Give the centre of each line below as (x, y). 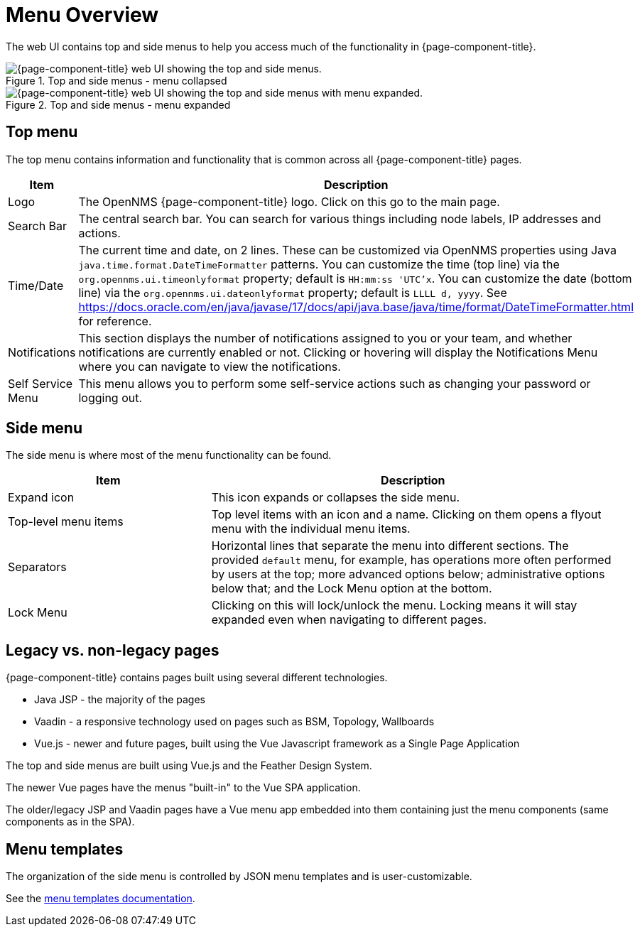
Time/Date (36, 285)
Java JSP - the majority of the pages (120, 700)
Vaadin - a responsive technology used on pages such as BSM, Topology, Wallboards (234, 722)
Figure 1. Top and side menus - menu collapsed (116, 80)
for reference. (115, 321)
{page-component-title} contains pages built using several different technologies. (197, 678)
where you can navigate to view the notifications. (210, 366)
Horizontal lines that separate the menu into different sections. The (390, 546)
